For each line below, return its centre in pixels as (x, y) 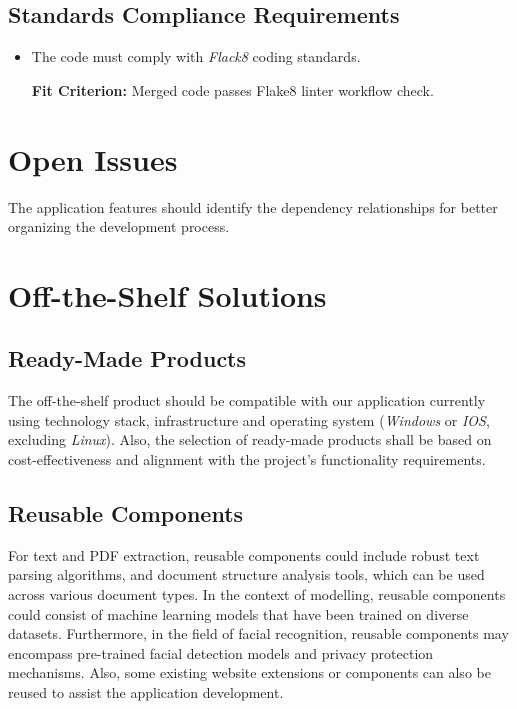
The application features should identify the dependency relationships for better (253, 206)
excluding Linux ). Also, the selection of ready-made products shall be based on (250, 439)
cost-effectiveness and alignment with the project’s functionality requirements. (247, 459)
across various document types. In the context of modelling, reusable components (257, 594)
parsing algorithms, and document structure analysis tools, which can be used (246, 574)
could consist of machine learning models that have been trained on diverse (238, 613)
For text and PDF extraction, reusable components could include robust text (244, 554)
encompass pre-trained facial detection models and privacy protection (221, 652)
